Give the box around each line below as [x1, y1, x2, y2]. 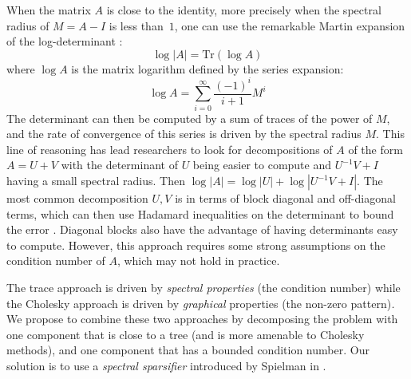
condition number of [6, 252, 105, 269]
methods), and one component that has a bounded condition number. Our [6, 341, 370, 358]
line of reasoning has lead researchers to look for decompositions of [6, 140, 333, 157]
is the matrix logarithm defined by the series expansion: [71, 60, 344, 77]
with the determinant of [61, 156, 178, 173]
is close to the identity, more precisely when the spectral [106, 2, 381, 18]
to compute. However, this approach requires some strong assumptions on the [6, 236, 385, 253]
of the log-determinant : [6, 33, 123, 49]
